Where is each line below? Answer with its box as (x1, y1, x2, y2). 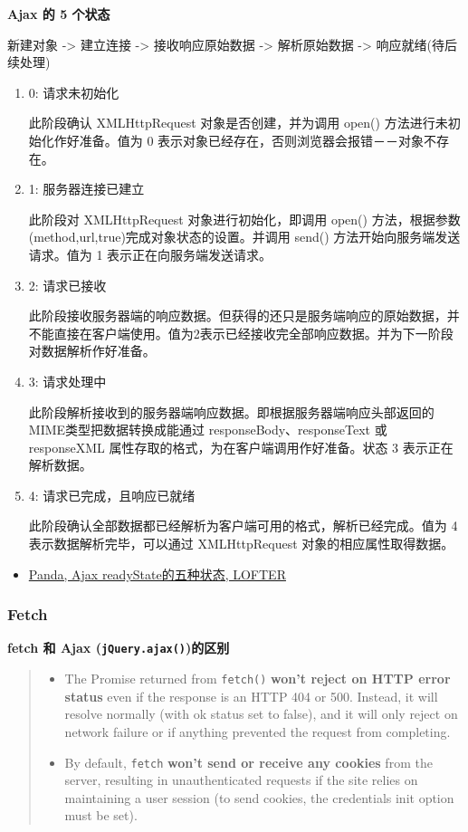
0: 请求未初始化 (28, 82, 119, 101)
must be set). (64, 806, 138, 825)
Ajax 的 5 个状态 (7, 5, 110, 23)
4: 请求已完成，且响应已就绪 (28, 485, 196, 504)
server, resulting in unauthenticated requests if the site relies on (64, 770, 418, 789)
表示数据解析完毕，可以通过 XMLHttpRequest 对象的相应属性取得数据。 (28, 534, 454, 553)
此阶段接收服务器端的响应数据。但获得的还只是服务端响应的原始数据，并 (28, 306, 460, 325)
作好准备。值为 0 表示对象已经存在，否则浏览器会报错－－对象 (53, 130, 425, 149)
